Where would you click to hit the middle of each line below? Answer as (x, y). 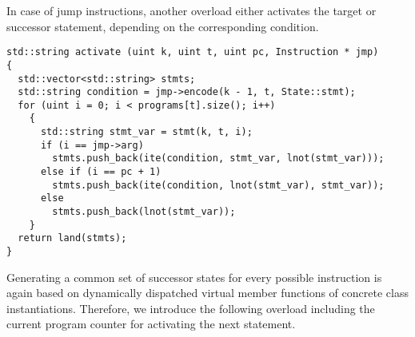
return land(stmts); (72, 238)
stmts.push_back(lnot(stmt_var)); (144, 212)
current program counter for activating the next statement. (151, 324)
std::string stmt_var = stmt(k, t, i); (146, 132)
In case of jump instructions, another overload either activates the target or (192, 10)
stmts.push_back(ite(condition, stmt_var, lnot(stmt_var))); (218, 159)
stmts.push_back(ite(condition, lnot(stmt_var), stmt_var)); (218, 185)
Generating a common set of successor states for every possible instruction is (194, 277)
